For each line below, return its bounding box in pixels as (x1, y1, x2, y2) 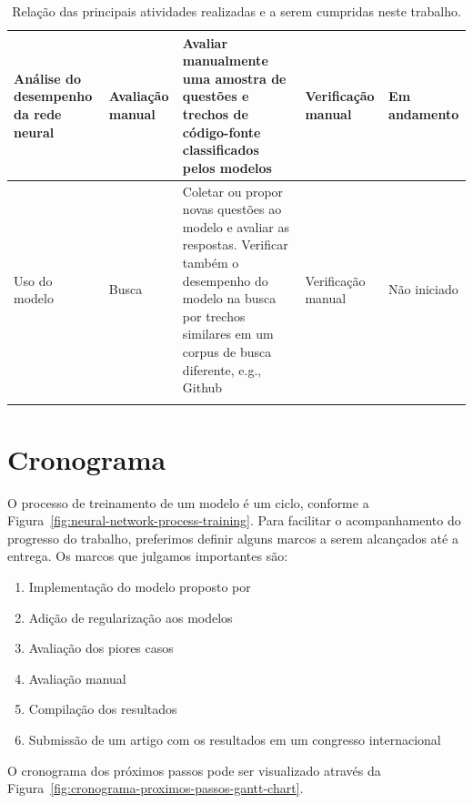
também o (182, 252, 239, 271)
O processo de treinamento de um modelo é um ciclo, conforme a (7, 493, 369, 512)
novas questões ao (182, 199, 282, 219)
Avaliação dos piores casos (28, 638, 174, 657)
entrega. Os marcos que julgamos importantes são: (7, 546, 288, 565)
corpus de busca (182, 341, 272, 361)
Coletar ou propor (182, 181, 284, 200)
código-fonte (182, 122, 261, 141)
